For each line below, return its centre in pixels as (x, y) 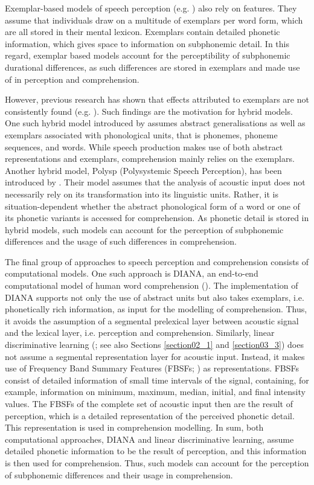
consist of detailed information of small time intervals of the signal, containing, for (157, 380)
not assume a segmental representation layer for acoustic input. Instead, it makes (155, 356)
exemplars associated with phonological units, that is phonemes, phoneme (141, 134)
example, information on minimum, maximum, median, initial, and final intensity (155, 392)
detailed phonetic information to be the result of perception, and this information (156, 451)
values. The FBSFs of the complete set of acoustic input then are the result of (149, 403)
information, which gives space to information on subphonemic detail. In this (147, 43)
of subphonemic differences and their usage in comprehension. (119, 474)
